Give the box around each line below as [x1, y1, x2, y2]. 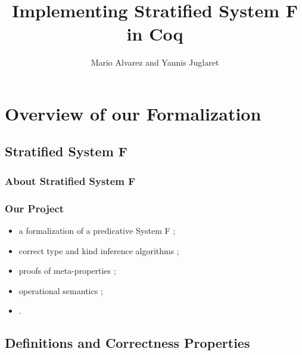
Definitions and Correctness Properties [5, 334, 250, 352]
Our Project [5, 200, 64, 215]
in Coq [126, 21, 183, 46]
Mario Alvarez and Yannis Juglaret [91, 56, 219, 69]
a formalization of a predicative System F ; [18, 224, 176, 236]
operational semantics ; [18, 284, 103, 297]
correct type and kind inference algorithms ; [18, 244, 179, 257]
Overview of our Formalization [5, 101, 261, 125]
